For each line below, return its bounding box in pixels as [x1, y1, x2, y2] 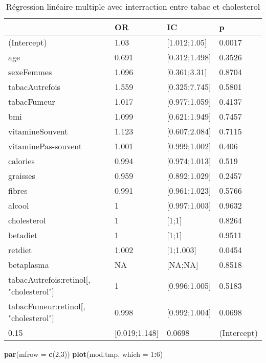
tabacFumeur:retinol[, [8, 300, 85, 312]
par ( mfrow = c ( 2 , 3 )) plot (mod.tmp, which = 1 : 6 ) [4, 349, 163, 359]
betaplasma [8, 259, 49, 270]
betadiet [8, 229, 38, 241]
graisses [8, 170, 35, 181]
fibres [8, 185, 28, 196]
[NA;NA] [167, 259, 198, 270]
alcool [8, 199, 29, 211]
